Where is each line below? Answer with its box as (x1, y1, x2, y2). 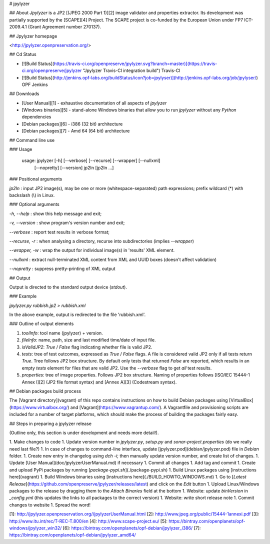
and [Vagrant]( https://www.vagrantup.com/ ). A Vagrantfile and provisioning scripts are (70, 404, 249, 410)
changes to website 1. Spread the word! (9, 501, 91, 507)
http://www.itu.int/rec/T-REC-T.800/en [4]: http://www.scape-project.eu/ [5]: (9, 518, 167, 524)
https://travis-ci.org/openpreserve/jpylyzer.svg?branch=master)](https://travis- (53, 60, 217, 66)
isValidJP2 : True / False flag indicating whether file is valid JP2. (21, 344, 152, 350)
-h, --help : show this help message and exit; (9, 210, 102, 216)
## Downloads (9, 90, 39, 97)
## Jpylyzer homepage (9, 33, 57, 39)
